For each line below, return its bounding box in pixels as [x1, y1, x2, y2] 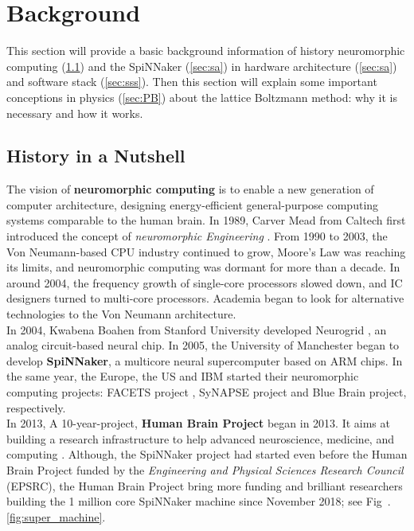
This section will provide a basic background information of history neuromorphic [6, 42, 405, 59]
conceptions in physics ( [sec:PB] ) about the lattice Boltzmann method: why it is [6, 88, 397, 105]
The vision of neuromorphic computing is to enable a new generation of [6, 181, 374, 197]
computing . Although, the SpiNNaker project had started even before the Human [6, 446, 408, 463]
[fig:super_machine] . [6, 508, 106, 525]
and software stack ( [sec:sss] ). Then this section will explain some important [6, 73, 377, 90]
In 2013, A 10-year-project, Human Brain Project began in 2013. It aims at [6, 415, 390, 431]
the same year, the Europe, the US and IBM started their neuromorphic [6, 368, 359, 385]
